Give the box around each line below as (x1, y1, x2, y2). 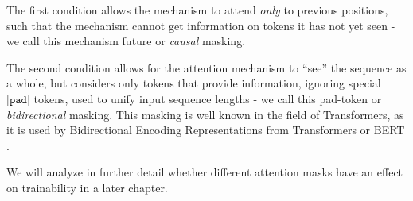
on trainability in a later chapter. (6, 179, 168, 195)
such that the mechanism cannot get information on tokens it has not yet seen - (6, 17, 395, 33)
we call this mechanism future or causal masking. (6, 33, 246, 49)
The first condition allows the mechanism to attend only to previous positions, (6, 2, 388, 17)
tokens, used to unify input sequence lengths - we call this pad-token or (33, 90, 382, 106)
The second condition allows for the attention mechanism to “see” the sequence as (6, 59, 407, 75)
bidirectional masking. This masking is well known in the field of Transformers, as (6, 106, 404, 122)
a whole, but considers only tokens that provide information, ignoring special (6, 75, 381, 91)
